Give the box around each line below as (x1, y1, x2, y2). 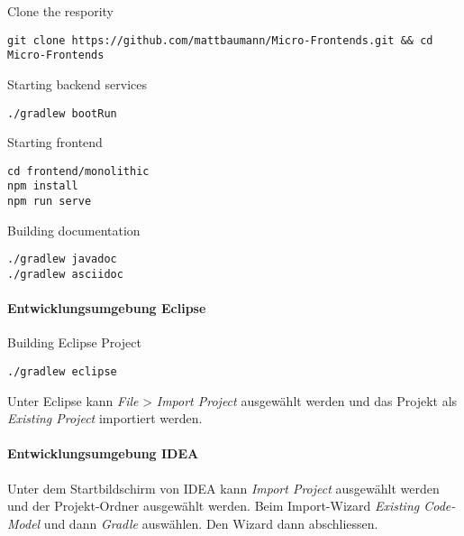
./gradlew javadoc (7, 253, 117, 266)
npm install (7, 180, 78, 193)
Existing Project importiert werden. (7, 409, 203, 428)
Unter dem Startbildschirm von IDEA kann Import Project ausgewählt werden (7, 478, 440, 497)
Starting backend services (7, 74, 148, 93)
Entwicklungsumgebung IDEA (7, 444, 199, 463)
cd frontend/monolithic (7, 164, 150, 178)
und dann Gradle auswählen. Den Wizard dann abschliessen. (43, 513, 378, 532)
